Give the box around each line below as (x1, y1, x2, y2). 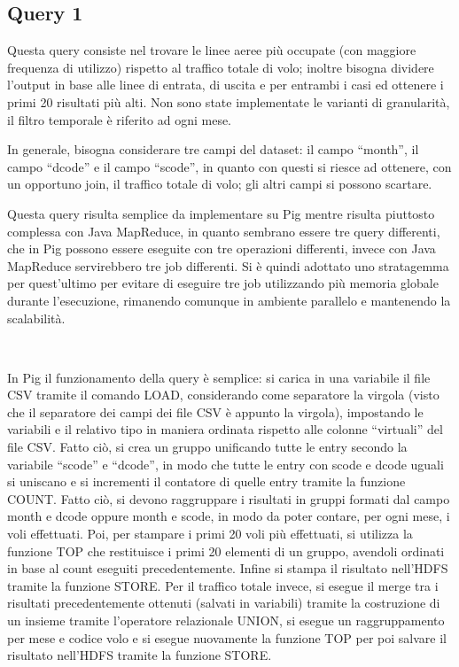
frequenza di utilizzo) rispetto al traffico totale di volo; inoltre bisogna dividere (7, 58, 434, 76)
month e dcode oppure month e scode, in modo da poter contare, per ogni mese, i (7, 507, 450, 525)
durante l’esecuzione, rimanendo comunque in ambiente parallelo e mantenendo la (7, 291, 451, 309)
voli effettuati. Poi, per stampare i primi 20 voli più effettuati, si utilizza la (7, 524, 413, 543)
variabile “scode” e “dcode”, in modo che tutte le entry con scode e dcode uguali (7, 454, 444, 473)
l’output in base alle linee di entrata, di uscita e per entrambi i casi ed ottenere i (7, 75, 444, 94)
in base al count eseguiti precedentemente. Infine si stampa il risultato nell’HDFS (7, 559, 448, 578)
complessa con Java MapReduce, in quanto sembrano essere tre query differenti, (7, 221, 440, 240)
